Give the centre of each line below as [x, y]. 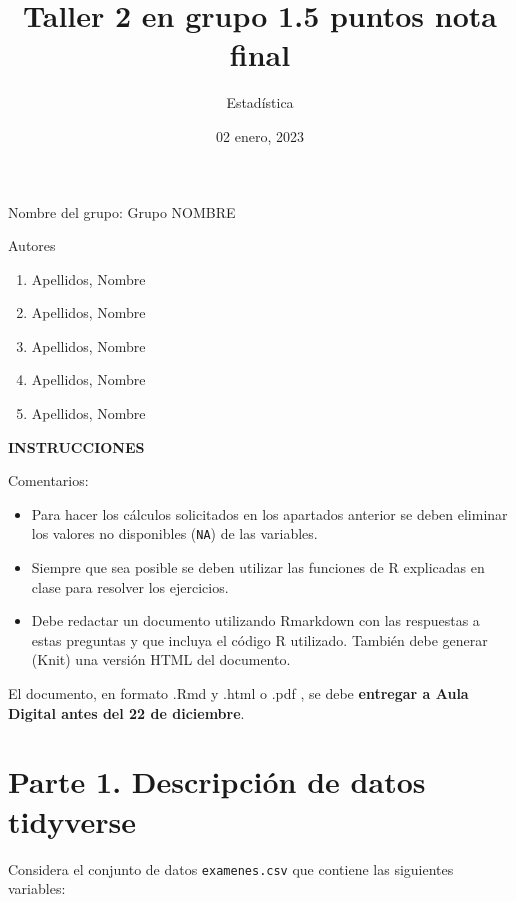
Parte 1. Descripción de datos [217, 781]
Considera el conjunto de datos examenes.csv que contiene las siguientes [231, 868]
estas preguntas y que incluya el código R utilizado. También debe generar [259, 639]
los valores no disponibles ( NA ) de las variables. [174, 533]
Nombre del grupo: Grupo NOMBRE [122, 211]
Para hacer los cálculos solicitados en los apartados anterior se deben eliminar [269, 513]
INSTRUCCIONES [76, 446]
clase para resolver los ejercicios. [130, 586]
